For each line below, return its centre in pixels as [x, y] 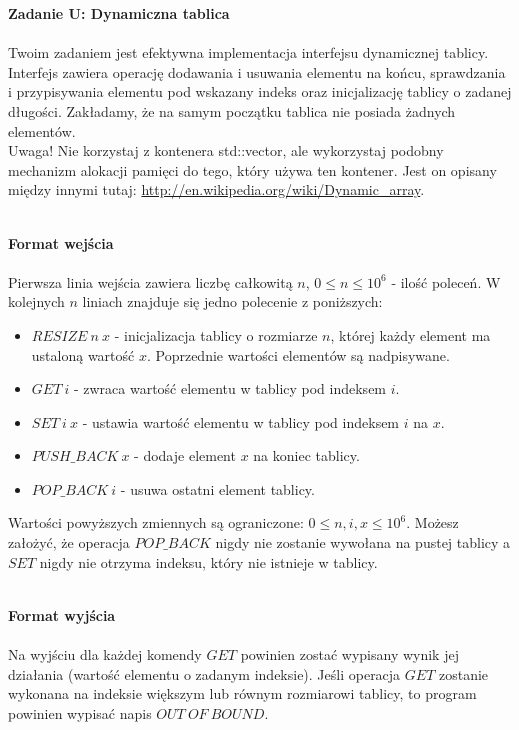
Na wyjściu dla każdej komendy [105, 654]
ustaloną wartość [83, 354]
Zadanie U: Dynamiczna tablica [119, 13]
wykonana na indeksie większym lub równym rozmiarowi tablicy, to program [242, 693]
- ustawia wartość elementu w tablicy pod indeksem [241, 421]
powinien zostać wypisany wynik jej [349, 654]
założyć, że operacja [69, 542]
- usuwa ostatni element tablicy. [217, 488]
